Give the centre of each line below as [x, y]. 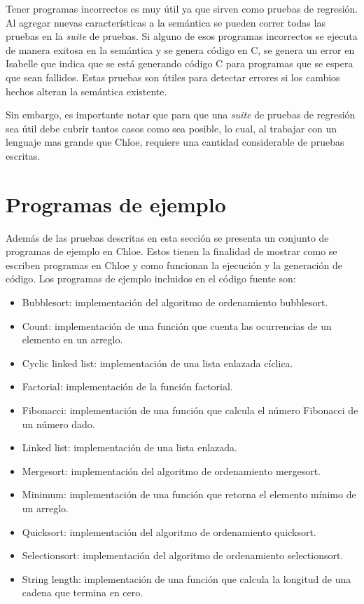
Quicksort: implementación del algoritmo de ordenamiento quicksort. [169, 531]
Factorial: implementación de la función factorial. [127, 386]
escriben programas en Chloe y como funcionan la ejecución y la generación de [174, 265]
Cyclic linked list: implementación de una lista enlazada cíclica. [157, 363]
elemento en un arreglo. [72, 339]
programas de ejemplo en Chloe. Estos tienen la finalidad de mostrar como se [171, 251]
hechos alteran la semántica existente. [86, 91]
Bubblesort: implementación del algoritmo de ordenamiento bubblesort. [175, 302]
